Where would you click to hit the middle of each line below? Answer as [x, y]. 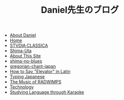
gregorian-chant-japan [33, 66]
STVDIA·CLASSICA [29, 46]
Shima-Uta [21, 51]
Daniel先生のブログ [80, 10]
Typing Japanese [27, 77]
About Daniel [23, 35]
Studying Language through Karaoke [47, 92]
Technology [22, 87]
